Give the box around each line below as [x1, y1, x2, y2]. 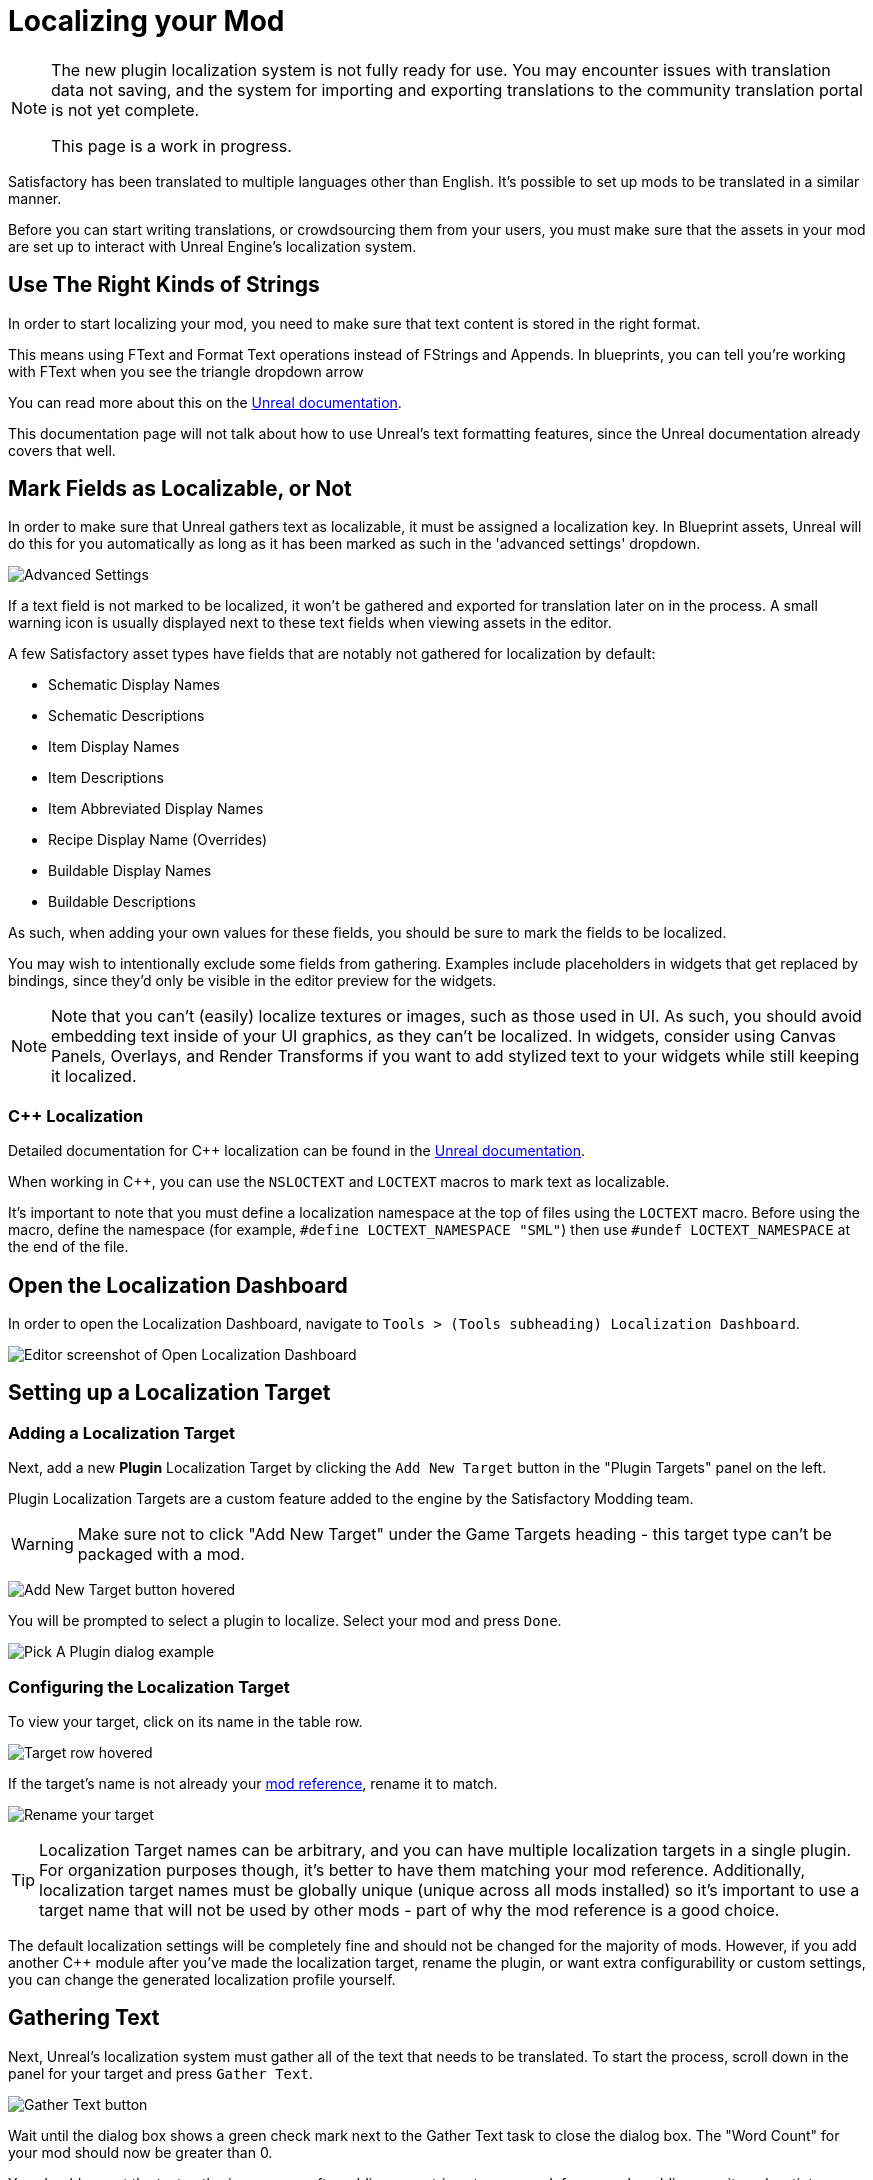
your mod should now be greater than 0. [8, 2143, 273, 2161]
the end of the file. [8, 1238, 129, 1256]
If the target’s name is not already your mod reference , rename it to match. [8, 1775, 498, 1792]
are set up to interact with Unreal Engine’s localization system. [8, 237, 417, 255]
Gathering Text [8, 2005, 160, 2031]
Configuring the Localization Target [8, 1676, 290, 1697]
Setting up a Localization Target [8, 1380, 331, 1406]
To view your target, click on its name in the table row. [8, 1713, 363, 1730]
